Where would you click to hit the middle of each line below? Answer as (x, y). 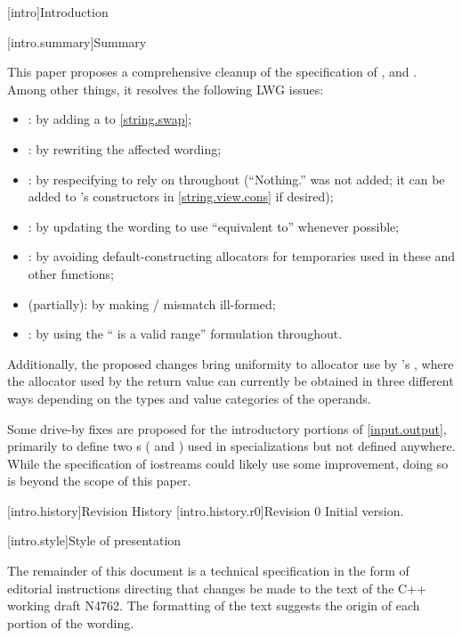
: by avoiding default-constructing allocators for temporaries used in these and (242, 256)
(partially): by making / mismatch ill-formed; (152, 303)
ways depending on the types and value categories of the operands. (189, 398)
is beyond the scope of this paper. (99, 481)
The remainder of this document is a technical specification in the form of (208, 571)
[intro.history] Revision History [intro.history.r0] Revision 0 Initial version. (206, 510)
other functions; (71, 273)
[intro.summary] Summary (77, 41)
